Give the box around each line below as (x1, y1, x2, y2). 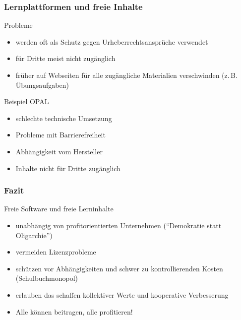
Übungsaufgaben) (15, 79, 69, 90)
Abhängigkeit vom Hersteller (15, 146, 103, 156)
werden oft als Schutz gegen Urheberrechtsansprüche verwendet (15, 36, 208, 47)
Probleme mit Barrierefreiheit (15, 129, 106, 140)
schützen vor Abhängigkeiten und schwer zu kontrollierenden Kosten (15, 263, 223, 273)
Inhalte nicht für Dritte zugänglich (15, 163, 120, 173)
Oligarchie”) (15, 230, 53, 240)
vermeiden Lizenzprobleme (15, 247, 96, 257)
